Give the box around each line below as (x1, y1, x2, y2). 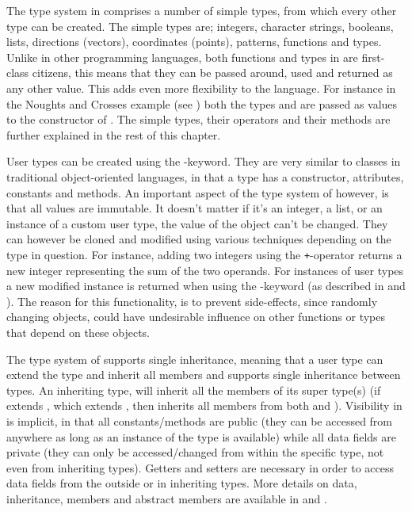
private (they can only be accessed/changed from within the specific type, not (6, 444, 384, 460)
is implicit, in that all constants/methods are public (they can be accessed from (6, 412, 393, 429)
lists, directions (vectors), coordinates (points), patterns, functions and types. (6, 33, 382, 50)
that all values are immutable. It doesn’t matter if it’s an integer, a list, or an (6, 200, 383, 216)
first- (361, 48, 385, 65)
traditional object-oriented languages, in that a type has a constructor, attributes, (6, 168, 404, 185)
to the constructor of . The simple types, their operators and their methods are (6, 111, 391, 128)
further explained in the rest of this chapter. (6, 126, 221, 143)
